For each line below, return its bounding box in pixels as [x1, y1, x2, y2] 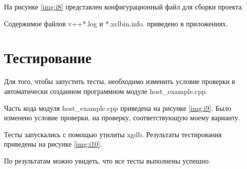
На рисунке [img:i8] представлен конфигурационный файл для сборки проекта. [4, 1, 244, 11]
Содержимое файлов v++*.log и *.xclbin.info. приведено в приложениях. [4, 18, 228, 28]
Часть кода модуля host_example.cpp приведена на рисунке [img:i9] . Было [4, 102, 232, 113]
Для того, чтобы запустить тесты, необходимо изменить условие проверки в [4, 76, 236, 86]
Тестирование [4, 47, 92, 68]
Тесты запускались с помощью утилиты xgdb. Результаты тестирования [4, 129, 222, 139]
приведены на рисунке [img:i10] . [4, 139, 102, 149]
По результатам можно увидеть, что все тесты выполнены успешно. [4, 155, 211, 166]
